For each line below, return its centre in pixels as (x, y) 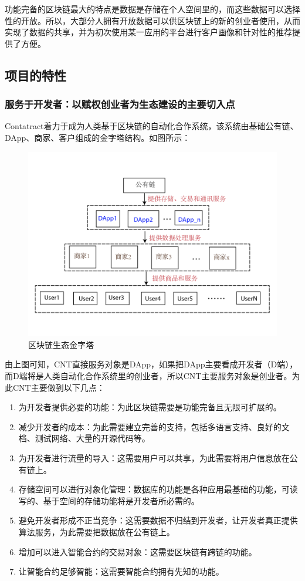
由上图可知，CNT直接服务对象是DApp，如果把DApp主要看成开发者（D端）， (151, 364)
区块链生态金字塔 (61, 344)
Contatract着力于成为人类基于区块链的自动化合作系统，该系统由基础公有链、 (152, 126)
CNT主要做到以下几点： (59, 387)
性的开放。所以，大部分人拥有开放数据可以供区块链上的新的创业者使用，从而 (152, 20)
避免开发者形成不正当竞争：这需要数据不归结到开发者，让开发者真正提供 (158, 520)
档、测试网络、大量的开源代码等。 (84, 438)
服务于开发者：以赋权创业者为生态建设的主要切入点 (120, 104)
